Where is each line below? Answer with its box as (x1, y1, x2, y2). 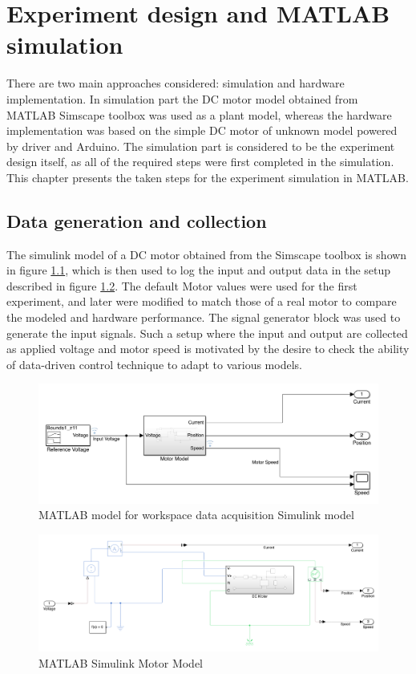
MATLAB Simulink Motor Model (38, 654, 204, 671)
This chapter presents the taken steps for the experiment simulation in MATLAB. (6, 168, 409, 185)
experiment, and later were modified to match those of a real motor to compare (6, 293, 397, 310)
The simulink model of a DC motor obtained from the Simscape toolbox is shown (6, 246, 407, 262)
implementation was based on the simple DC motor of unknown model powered (6, 122, 398, 139)
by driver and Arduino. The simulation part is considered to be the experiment (6, 137, 395, 154)
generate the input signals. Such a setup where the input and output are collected (6, 324, 408, 341)
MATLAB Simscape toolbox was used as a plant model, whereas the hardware (6, 106, 392, 123)
